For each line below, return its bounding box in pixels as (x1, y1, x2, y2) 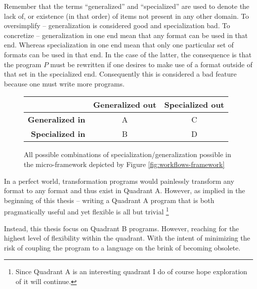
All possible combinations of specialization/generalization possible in (24, 149, 231, 160)
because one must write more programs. (4, 78, 125, 88)
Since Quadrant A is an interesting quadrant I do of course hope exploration (15, 266, 248, 277)
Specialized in (31, 128, 86, 140)
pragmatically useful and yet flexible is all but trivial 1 (4, 205, 169, 216)
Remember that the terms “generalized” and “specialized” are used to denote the (4, 1, 250, 11)
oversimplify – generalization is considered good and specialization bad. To (4, 20, 230, 31)
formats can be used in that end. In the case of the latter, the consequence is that (4, 49, 252, 59)
